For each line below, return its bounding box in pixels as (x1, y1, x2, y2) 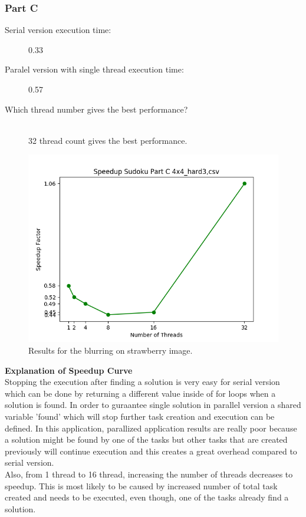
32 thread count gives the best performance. (28, 134, 187, 146)
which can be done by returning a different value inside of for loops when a (5, 387, 276, 399)
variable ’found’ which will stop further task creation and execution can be (5, 410, 275, 422)
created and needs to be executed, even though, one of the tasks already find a (5, 491, 289, 503)
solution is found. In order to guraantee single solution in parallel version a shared (5, 399, 301, 411)
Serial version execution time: (5, 24, 111, 36)
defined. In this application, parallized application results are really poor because (5, 421, 297, 434)
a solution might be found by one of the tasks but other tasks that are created (5, 433, 288, 446)
